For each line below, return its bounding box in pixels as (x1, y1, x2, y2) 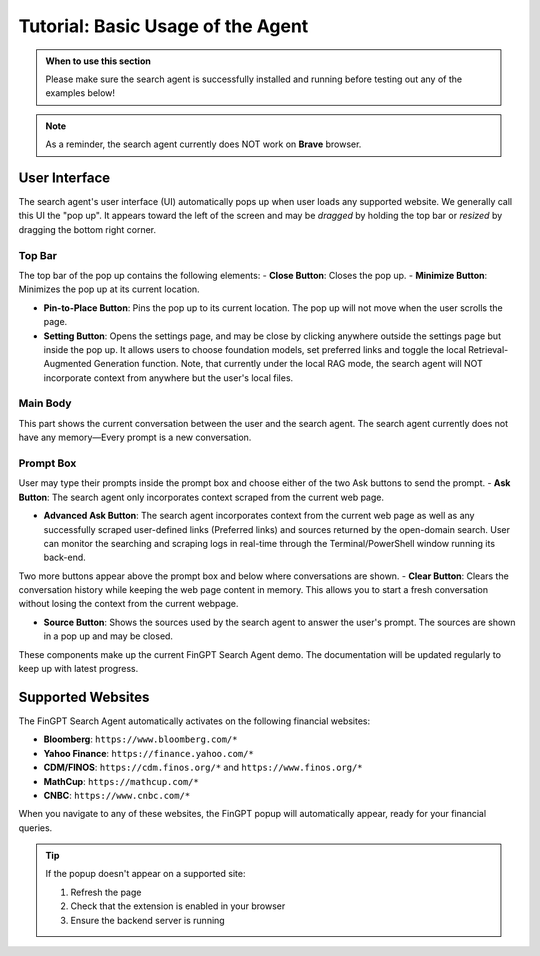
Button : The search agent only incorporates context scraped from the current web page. (18, 491, 385, 503)
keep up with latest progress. (18, 663, 139, 675)
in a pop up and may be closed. (43, 630, 174, 642)
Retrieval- (468, 343, 509, 355)
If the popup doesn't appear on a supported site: (45, 868, 246, 880)
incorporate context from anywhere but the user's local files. (43, 371, 294, 384)
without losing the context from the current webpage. (18, 598, 239, 610)
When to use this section (45, 55, 152, 67)
